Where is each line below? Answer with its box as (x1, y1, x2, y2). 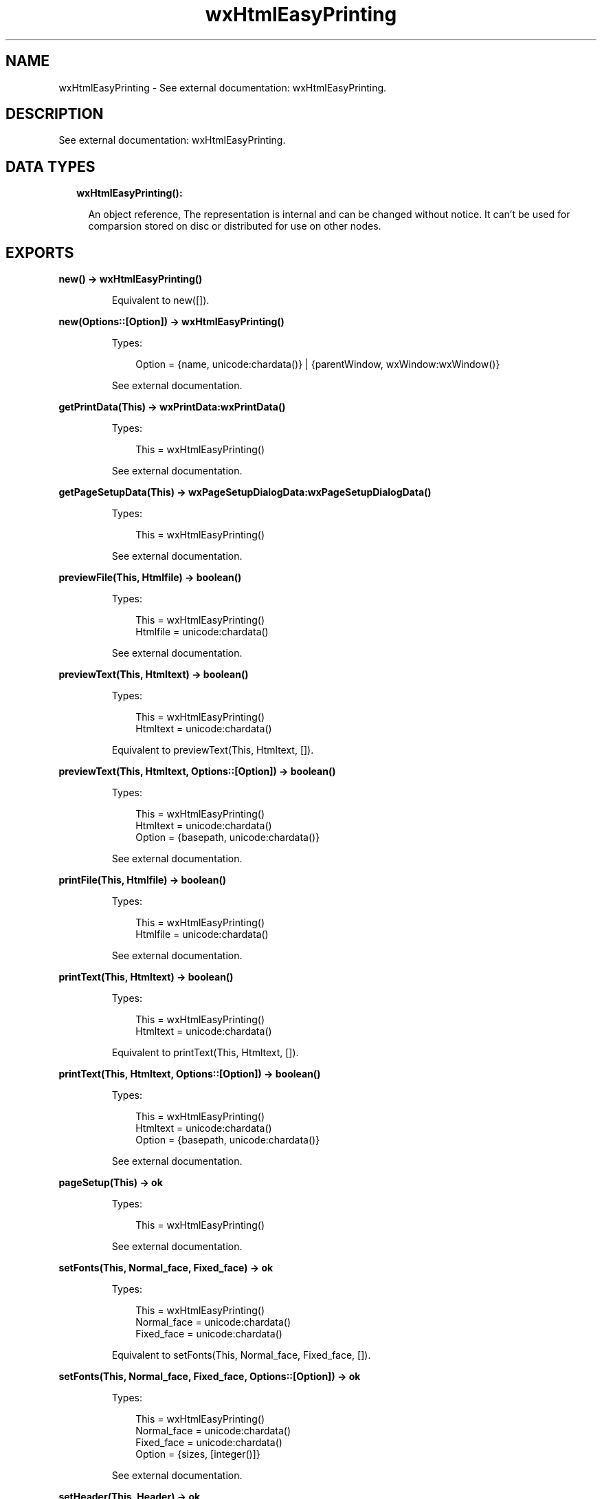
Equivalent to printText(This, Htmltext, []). (111, 1047, 299, 1059)
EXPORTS (5, 243, 74, 261)
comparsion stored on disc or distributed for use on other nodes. (88, 220, 381, 232)
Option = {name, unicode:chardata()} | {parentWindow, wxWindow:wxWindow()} (135, 358, 500, 371)
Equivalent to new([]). (111, 294, 210, 307)
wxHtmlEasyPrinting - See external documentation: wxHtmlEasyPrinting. (58, 81, 387, 94)
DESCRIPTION (5, 105, 104, 123)
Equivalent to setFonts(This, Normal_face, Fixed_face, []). (111, 1349, 371, 1361)
